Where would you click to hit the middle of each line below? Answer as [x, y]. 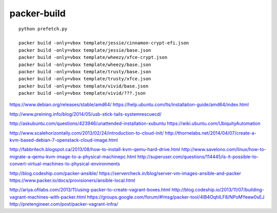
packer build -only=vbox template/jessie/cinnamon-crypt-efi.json [104, 43]
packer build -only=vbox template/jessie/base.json [85, 50]
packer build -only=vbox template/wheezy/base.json [85, 65]
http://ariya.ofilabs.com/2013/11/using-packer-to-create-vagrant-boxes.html [90, 190]
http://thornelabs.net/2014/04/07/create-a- [211, 133]
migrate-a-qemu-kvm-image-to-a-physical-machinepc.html [73, 157]
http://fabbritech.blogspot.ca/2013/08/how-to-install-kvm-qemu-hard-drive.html [95, 150]
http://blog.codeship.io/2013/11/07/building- [218, 190]
